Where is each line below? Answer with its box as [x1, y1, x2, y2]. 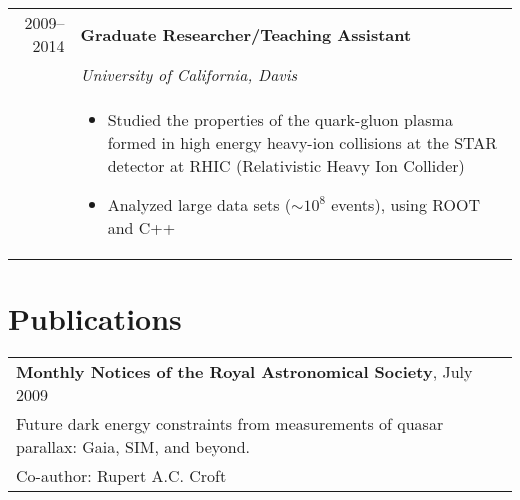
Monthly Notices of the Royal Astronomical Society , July [16, 360, 473, 384]
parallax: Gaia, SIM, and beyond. [16, 435, 251, 459]
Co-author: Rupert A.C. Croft [16, 464, 227, 488]
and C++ [107, 216, 176, 239]
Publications [8, 298, 182, 339]
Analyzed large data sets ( [107, 193, 291, 216]
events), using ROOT [331, 193, 481, 216]
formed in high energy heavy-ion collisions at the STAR [107, 131, 498, 154]
